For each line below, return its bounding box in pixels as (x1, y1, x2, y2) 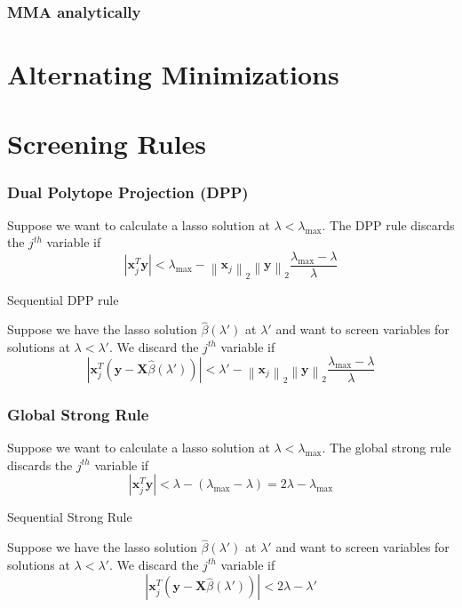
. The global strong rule (322, 438, 451, 457)
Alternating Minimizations (7, 56, 339, 92)
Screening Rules (7, 125, 207, 162)
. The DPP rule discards (322, 215, 455, 234)
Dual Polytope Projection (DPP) (7, 180, 249, 203)
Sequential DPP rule (7, 290, 119, 308)
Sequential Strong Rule (7, 508, 132, 526)
